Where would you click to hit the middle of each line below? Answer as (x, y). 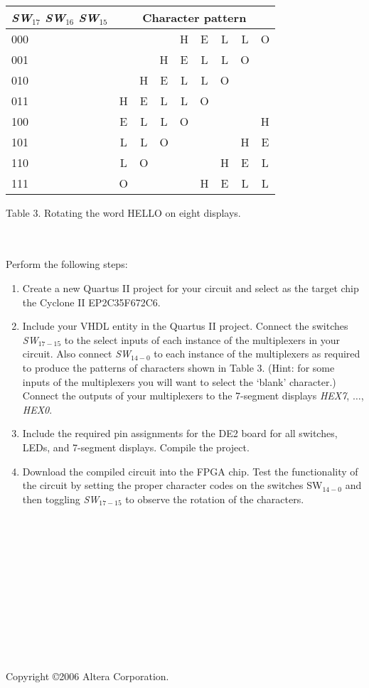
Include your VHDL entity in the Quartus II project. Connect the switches (185, 326)
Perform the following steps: (67, 264)
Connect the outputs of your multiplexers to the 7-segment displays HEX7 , (186, 396)
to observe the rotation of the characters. (215, 499)
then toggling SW (61, 499)
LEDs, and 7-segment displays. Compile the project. (136, 447)
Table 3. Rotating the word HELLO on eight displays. (123, 212)
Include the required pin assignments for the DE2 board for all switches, (180, 433)
